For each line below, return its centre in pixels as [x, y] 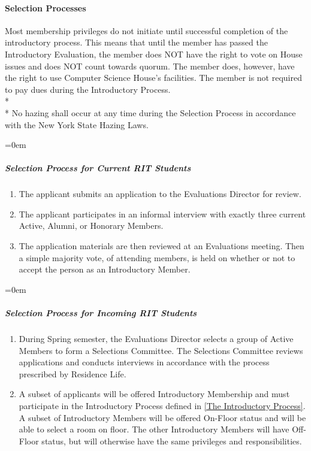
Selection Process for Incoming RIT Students [101, 313]
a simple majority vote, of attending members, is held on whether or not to [157, 257]
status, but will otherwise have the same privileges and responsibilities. [172, 441]
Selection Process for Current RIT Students [98, 168]
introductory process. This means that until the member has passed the [136, 42]
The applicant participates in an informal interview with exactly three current [162, 214]
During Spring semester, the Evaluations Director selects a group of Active [156, 339]
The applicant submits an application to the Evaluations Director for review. [160, 194]
